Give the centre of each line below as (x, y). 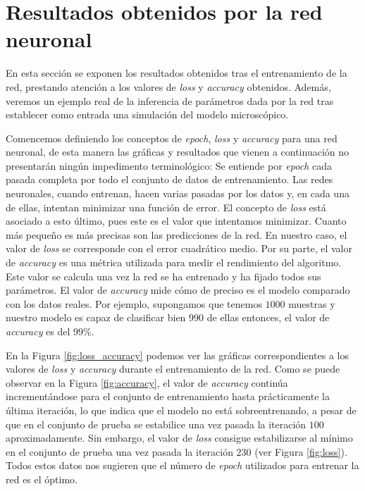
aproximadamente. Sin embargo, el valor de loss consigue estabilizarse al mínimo (179, 438)
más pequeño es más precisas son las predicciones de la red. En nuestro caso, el (177, 234)
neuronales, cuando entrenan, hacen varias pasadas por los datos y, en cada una (178, 193)
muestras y (312, 303)
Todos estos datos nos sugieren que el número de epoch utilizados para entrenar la (182, 465)
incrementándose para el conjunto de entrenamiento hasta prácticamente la (168, 396)
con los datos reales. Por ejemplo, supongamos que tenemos (134, 303)
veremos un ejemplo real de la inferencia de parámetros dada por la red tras (170, 100)
